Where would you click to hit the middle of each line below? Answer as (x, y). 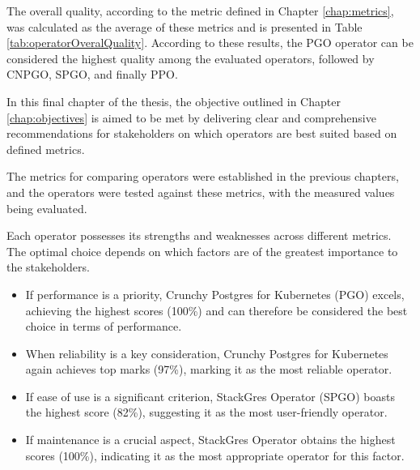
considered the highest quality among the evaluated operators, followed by (191, 58)
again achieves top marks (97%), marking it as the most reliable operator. (209, 369)
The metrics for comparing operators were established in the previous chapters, (203, 176)
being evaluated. (47, 208)
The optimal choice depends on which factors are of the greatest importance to (202, 251)
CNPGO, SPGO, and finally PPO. (92, 74)
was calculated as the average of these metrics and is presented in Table (185, 26)
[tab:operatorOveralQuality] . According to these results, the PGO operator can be (210, 43)
